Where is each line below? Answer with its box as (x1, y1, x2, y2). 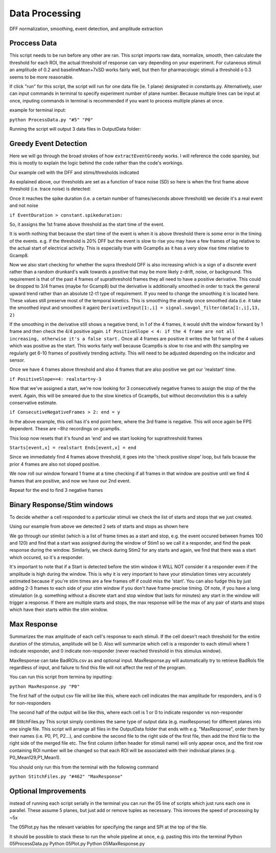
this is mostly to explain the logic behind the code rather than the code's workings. (9, 160, 183, 166)
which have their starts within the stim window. (9, 607, 108, 613)
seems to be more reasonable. (9, 74, 74, 80)
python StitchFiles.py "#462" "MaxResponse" (9, 774, 123, 780)
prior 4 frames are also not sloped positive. (9, 461, 101, 467)
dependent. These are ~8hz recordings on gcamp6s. (9, 426, 121, 432)
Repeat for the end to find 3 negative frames (9, 487, 103, 493)
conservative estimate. (9, 400, 58, 406)
